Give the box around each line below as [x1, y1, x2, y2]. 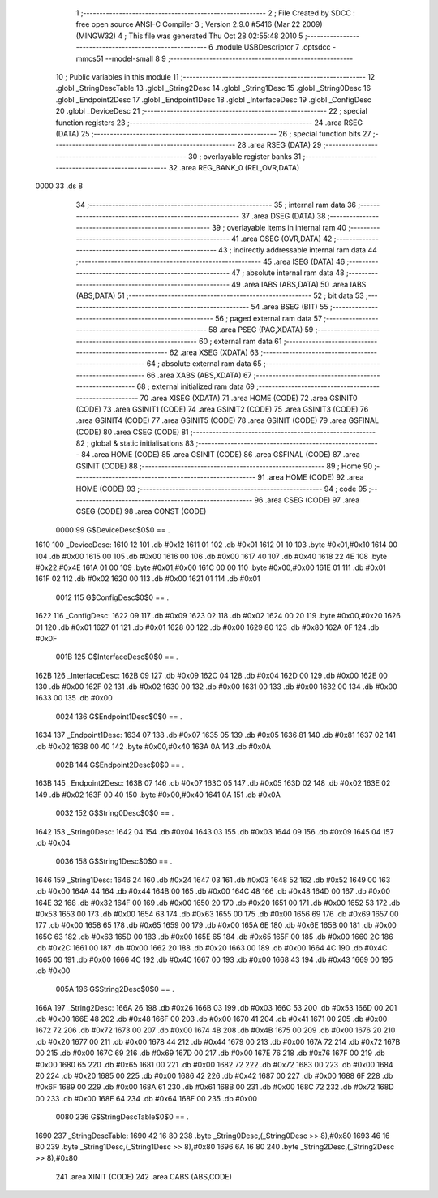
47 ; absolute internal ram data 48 [231, 268, 345, 278]
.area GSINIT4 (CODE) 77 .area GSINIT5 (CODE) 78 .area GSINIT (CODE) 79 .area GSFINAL [75, 416, 380, 425]
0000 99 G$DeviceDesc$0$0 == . [55, 524, 170, 535]
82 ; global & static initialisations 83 [75, 438, 195, 448]
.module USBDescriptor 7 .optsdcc [215, 42, 332, 52]
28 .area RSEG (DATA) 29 [237, 140, 322, 150]
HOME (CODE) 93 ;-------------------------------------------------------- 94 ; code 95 [75, 484, 367, 493]
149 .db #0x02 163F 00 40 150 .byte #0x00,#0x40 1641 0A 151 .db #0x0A [35, 790, 281, 799]
